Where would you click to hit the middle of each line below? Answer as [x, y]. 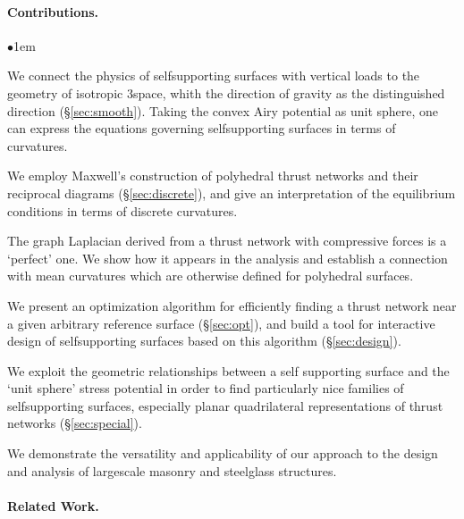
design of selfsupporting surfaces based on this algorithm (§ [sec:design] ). [204, 341]
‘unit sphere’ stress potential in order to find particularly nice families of [206, 388]
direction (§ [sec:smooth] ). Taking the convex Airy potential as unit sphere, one [223, 110]
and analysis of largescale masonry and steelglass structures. [172, 470]
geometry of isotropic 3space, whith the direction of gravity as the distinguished [226, 92]
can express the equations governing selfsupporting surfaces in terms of [202, 128]
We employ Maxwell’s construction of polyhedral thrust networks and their [213, 176]
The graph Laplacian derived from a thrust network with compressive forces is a [227, 241]
